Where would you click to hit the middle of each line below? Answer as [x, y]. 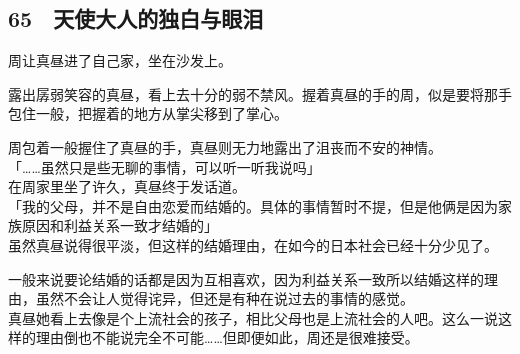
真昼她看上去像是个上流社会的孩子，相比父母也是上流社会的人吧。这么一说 [253, 317]
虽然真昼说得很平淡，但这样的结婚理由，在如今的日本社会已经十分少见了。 [253, 244]
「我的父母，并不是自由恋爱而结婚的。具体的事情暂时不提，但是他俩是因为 [253, 205]
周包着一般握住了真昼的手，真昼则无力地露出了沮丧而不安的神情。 [225, 146]
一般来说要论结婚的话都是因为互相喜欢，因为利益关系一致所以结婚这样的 [246, 278]
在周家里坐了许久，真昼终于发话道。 [127, 186]
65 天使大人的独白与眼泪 [136, 18]
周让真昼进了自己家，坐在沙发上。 [120, 60]
